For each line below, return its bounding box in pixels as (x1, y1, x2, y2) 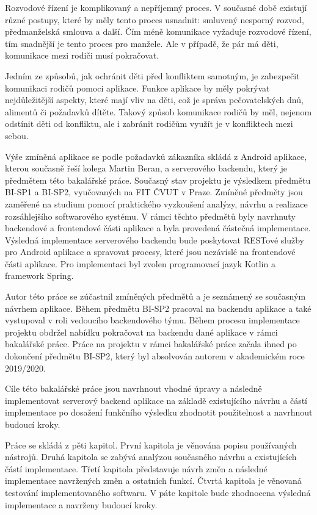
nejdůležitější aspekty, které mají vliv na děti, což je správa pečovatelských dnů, (5, 93, 304, 106)
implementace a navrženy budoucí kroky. (5, 498, 158, 511)
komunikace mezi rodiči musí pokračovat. (5, 49, 159, 62)
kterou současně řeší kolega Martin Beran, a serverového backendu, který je (5, 162, 287, 175)
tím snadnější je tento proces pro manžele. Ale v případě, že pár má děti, (5, 37, 279, 49)
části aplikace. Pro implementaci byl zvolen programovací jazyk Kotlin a (5, 257, 275, 270)
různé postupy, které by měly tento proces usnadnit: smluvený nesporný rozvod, (5, 13, 304, 26)
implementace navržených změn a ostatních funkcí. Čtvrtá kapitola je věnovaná (5, 474, 302, 487)
